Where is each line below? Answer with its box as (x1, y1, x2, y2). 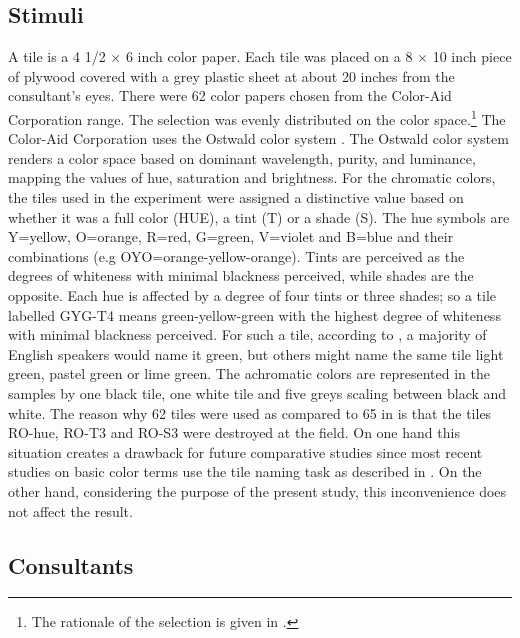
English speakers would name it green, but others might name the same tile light (8, 343, 504, 364)
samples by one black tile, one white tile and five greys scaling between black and (8, 382, 507, 403)
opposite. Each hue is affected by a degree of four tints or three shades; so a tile (8, 284, 497, 305)
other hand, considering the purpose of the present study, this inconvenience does (8, 480, 507, 501)
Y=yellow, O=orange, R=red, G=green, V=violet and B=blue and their (8, 226, 454, 247)
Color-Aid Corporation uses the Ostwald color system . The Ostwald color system (8, 128, 509, 149)
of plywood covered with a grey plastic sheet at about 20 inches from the (8, 65, 455, 86)
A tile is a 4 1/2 (8, 46, 106, 67)
